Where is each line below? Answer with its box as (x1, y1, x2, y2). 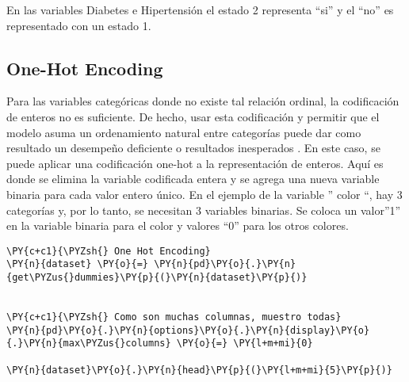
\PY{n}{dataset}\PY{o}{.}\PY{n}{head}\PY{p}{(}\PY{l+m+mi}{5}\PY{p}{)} (6, 364, 392, 376)
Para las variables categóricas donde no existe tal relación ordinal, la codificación (6, 93, 399, 109)
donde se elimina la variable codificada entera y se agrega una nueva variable (6, 170, 380, 187)
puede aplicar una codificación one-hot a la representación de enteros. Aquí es (6, 155, 384, 171)
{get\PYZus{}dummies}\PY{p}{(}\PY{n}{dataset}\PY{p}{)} (6, 272, 308, 284)
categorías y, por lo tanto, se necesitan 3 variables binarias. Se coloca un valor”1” (6, 201, 401, 218)
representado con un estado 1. (6, 17, 151, 33)
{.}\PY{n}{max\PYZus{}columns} (6, 338, 171, 350)
